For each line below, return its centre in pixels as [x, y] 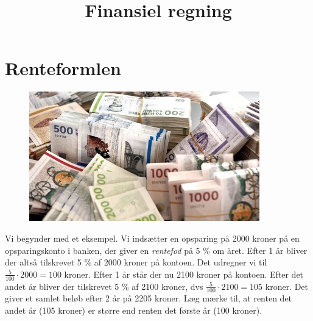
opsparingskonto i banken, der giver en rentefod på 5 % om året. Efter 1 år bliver [156, 250]
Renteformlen [63, 68]
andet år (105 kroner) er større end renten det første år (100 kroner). [134, 310]
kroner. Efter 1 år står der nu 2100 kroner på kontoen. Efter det [184, 274]
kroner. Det [287, 286]
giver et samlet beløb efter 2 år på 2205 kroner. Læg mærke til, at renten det [149, 298]
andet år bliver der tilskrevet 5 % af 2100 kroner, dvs [104, 286]
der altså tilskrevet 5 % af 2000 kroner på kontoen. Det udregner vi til [136, 262]
